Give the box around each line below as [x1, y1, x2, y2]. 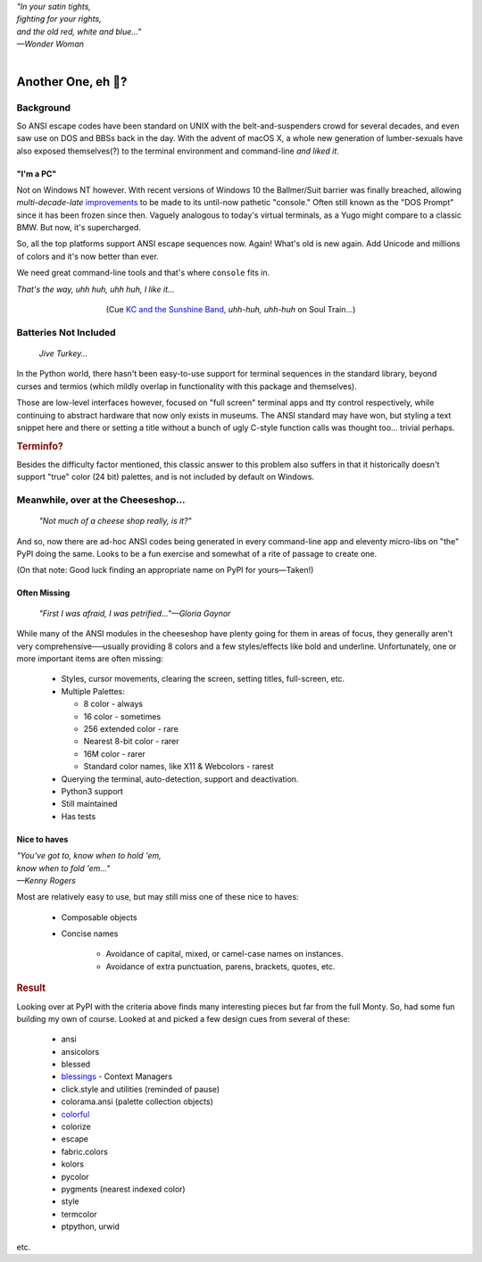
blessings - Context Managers [61, 1071, 173, 1082]
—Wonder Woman [16, 38, 85, 49]
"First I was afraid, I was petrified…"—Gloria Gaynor [38, 608, 231, 619]
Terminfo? [16, 440, 64, 452]
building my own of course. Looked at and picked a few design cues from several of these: [16, 1013, 351, 1024]
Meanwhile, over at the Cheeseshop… [16, 494, 186, 506]
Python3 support [61, 785, 124, 796]
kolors [61, 1158, 85, 1169]
